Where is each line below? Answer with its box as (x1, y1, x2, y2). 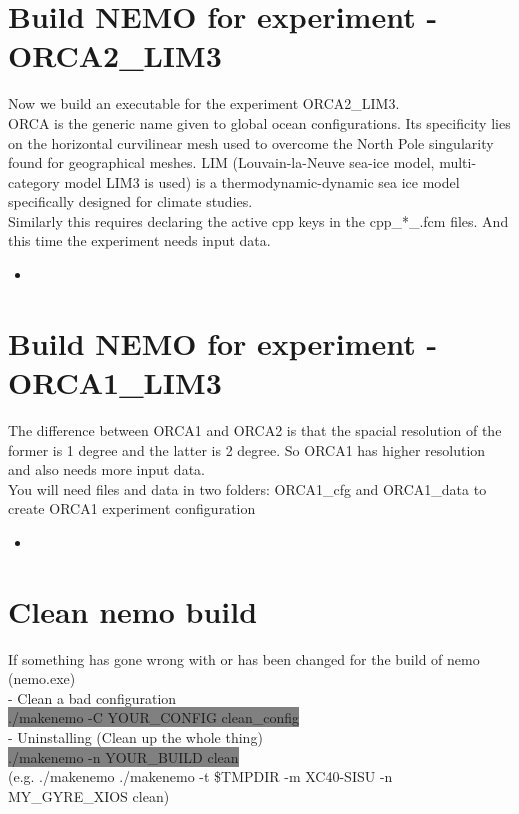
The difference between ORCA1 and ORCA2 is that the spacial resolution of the (8, 419, 502, 440)
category (8, 171, 60, 192)
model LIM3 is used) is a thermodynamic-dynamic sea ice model (64, 171, 460, 192)
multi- (439, 152, 477, 173)
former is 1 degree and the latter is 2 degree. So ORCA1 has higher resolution (8, 439, 486, 460)
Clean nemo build (8, 590, 258, 631)
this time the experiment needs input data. (8, 230, 271, 251)
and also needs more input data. (8, 459, 205, 480)
